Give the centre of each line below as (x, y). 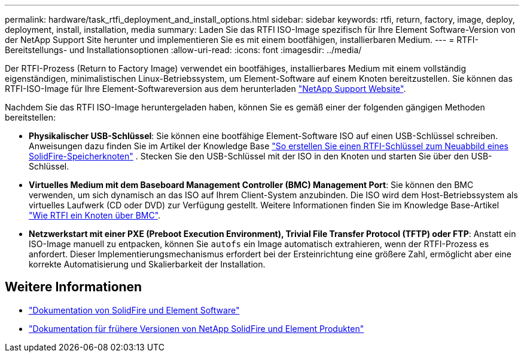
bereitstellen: (31, 117)
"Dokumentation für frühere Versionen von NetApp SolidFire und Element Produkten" (196, 328)
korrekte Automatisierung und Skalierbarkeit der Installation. (147, 264)
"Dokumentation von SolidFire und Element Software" (134, 310)
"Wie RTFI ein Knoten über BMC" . (95, 215)
